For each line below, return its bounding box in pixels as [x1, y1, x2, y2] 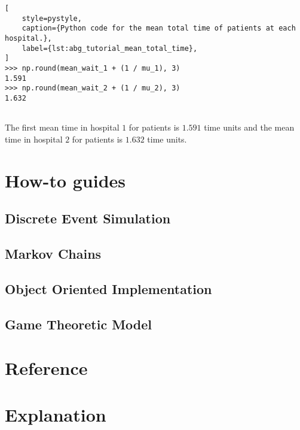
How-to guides [5, 168, 126, 192]
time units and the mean [204, 121, 295, 134]
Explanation [5, 402, 106, 427]
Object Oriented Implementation [5, 279, 212, 298]
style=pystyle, [22, 14, 82, 23]
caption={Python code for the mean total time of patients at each [22, 24, 296, 33]
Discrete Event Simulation [5, 209, 171, 228]
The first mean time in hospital [5, 121, 120, 134]
